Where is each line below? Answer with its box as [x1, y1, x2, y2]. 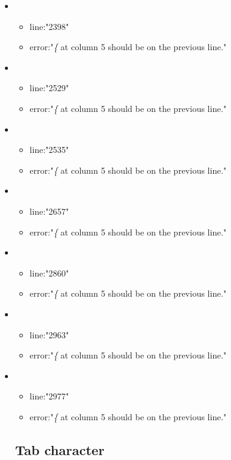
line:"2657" [29, 204, 69, 217]
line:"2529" [29, 81, 69, 94]
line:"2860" [29, 266, 69, 279]
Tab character [15, 440, 105, 459]
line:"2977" [29, 390, 69, 402]
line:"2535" [29, 143, 69, 156]
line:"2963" [29, 328, 69, 341]
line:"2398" [29, 20, 69, 32]
